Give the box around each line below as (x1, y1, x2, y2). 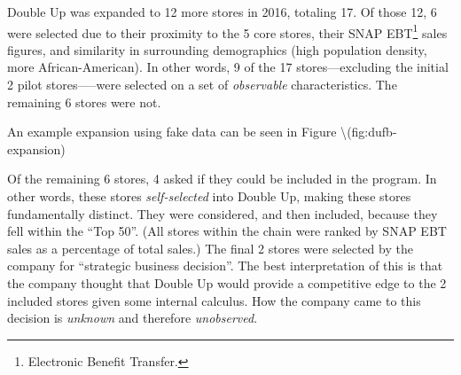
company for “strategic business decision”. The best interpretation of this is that (7, 256, 443, 275)
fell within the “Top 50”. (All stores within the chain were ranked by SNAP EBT (7, 222, 447, 240)
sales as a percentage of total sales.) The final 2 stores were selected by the (7, 238, 413, 257)
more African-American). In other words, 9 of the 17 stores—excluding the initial (7, 58, 449, 76)
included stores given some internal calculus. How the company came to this (7, 291, 421, 309)
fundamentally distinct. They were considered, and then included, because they (7, 204, 438, 223)
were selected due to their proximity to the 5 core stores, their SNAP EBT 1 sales (7, 20, 448, 42)
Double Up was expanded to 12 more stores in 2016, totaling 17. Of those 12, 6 (7, 3, 437, 20)
